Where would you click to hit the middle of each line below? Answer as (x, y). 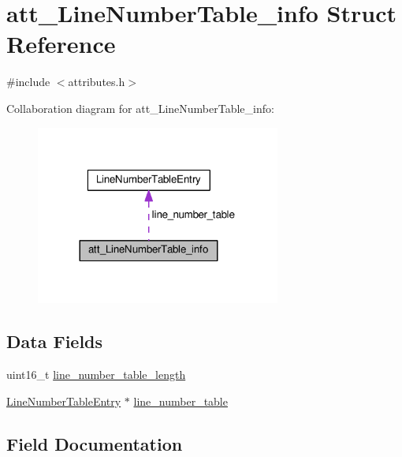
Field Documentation (95, 443)
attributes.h (97, 82)
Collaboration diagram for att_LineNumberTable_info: (140, 108)
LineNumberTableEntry (64, 401)
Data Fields (55, 341)
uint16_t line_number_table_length (96, 375)
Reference (61, 44)
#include (28, 82)
